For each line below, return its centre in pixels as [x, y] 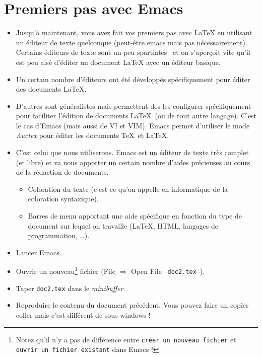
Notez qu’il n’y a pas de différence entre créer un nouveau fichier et [126, 339]
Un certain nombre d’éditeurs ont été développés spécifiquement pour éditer [133, 79]
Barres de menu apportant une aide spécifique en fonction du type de [135, 216]
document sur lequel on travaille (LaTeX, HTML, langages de [123, 225]
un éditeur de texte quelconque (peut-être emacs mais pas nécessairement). [132, 42]
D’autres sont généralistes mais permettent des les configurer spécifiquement [134, 105]
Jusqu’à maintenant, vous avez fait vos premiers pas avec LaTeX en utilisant [134, 32]
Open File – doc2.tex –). [168, 271]
